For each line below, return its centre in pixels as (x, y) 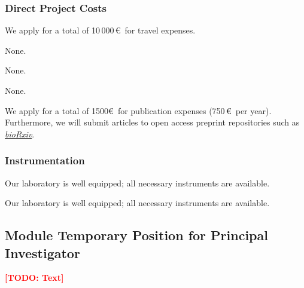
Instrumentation (45, 160)
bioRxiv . (20, 134)
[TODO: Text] (34, 278)
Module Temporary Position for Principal (136, 235)
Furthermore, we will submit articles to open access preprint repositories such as (152, 122)
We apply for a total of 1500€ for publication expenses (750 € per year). (138, 110)
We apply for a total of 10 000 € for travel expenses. (100, 30)
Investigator (42, 252)
